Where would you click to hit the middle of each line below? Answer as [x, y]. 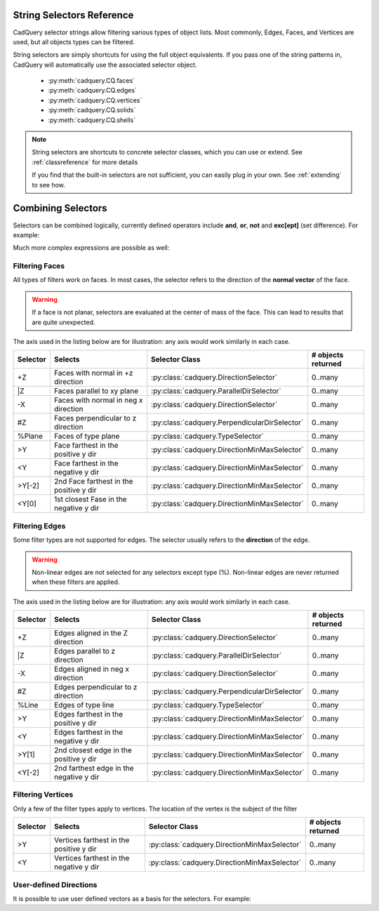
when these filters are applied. [76, 582]
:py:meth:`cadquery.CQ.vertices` [95, 100]
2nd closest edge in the [93, 750]
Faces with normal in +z [93, 373]
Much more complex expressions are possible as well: [91, 248]
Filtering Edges [39, 526]
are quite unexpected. [64, 322]
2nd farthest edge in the [94, 769]
